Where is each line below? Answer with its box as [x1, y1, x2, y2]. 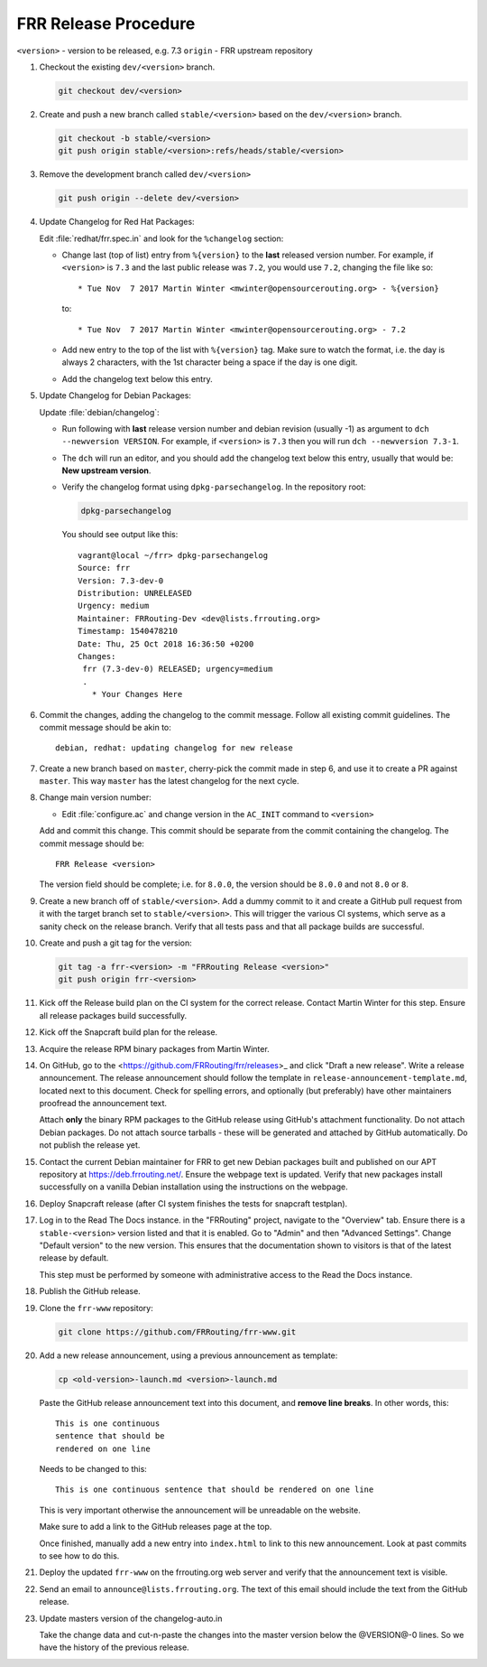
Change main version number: [39, 792, 152, 803]
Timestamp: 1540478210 [78, 626, 179, 637]
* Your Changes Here [91, 689, 183, 700]
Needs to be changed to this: [39, 1464, 148, 1475]
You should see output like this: [61, 529, 179, 540]
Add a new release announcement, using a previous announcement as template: [39, 1350, 338, 1361]
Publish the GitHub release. [39, 1286, 142, 1297]
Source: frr [78, 563, 131, 573]
